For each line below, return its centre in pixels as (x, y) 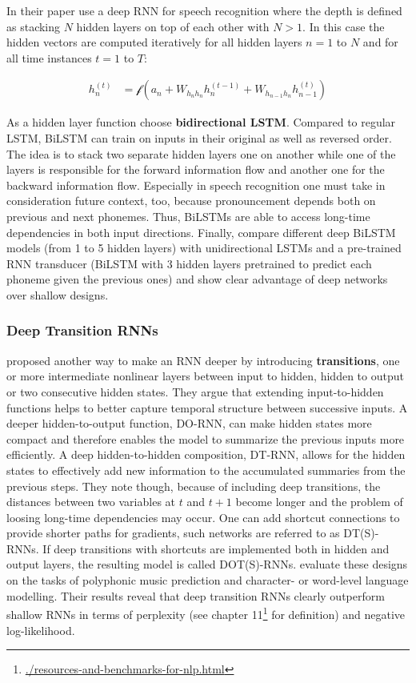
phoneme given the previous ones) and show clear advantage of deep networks (197, 279)
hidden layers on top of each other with (173, 26)
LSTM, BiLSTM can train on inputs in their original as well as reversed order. (199, 138)
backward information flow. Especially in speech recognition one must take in (196, 185)
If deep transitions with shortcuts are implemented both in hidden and (216, 548)
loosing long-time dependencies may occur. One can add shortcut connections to (203, 517)
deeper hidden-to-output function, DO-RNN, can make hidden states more (189, 423)
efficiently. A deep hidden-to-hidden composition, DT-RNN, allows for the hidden (206, 454)
